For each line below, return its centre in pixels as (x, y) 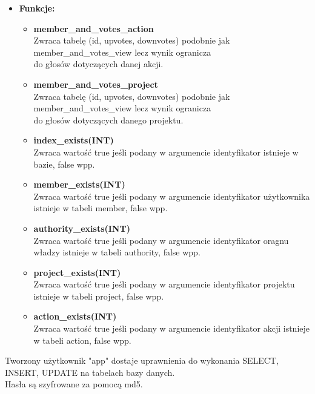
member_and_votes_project (96, 84)
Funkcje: (37, 8)
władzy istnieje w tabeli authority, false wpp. (117, 252)
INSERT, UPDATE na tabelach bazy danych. (90, 372)
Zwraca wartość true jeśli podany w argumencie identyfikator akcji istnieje (172, 328)
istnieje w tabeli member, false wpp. (101, 208)
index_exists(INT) (74, 140)
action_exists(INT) (75, 316)
